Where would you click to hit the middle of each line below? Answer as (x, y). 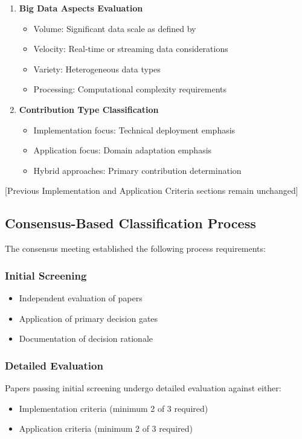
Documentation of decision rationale (86, 338)
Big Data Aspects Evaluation (81, 8)
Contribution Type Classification (89, 109)
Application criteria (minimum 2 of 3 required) (106, 428)
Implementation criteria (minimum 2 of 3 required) (114, 408)
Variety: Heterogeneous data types (97, 69)
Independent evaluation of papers (81, 297)
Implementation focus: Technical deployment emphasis (134, 130)
